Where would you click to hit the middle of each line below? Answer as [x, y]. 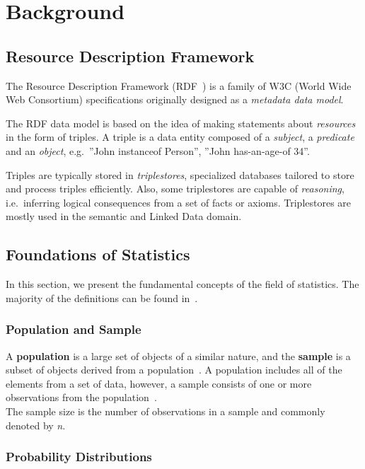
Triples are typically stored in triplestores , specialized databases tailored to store [180, 174]
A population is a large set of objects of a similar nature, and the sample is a [178, 355]
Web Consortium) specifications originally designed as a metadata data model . [175, 99]
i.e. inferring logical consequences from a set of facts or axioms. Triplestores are [179, 202]
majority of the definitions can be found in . [102, 297]
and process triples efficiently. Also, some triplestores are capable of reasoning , [175, 189]
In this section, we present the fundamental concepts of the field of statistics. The [182, 284]
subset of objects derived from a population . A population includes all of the [174, 370]
